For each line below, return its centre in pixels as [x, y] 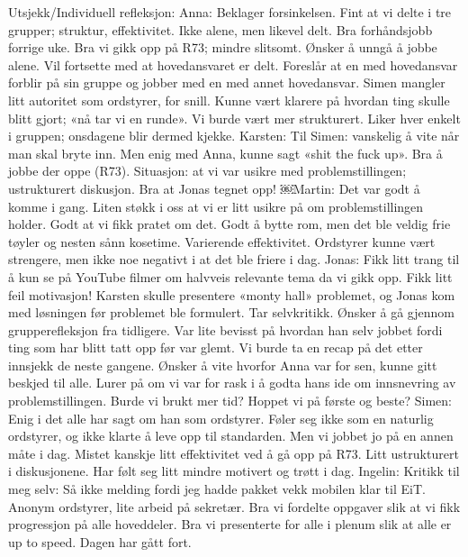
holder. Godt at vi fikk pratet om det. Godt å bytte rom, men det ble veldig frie [229, 224]
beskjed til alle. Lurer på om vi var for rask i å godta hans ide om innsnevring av [232, 383]
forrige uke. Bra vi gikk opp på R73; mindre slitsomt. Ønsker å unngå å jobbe [223, 47]
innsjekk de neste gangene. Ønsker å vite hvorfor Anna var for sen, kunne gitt [223, 365]
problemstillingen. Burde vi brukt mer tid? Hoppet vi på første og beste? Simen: [230, 401]
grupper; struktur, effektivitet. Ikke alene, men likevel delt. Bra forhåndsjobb [220, 29]
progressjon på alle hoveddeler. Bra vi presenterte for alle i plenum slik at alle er [230, 524]
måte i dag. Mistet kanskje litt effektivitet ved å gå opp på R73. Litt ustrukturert [234, 453]
